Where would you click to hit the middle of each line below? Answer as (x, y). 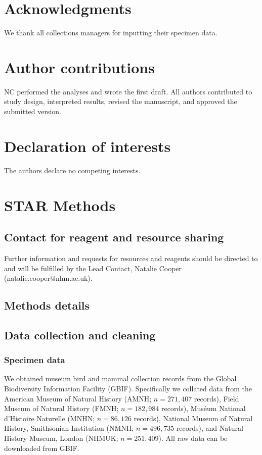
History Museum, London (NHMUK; (61, 438)
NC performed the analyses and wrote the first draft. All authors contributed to (128, 91)
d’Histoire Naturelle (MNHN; (50, 418)
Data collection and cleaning (80, 335)
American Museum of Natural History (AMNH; (78, 398)
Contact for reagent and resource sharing (114, 237)
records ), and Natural (210, 428)
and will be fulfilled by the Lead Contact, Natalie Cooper (93, 268)
